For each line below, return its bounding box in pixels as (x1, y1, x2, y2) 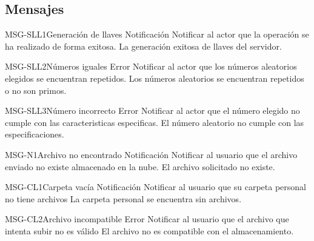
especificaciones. (5, 128, 64, 140)
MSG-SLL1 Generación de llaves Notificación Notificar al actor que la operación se (5, 28, 309, 41)
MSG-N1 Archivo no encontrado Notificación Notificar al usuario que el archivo (5, 148, 298, 160)
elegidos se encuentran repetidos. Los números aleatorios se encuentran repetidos (5, 71, 304, 84)
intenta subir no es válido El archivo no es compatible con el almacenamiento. (5, 224, 294, 237)
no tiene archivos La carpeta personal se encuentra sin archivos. (5, 192, 242, 205)
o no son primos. (5, 84, 67, 96)
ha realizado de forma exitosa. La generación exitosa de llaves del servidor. (5, 39, 282, 52)
